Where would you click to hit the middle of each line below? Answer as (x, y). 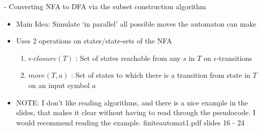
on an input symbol (59, 85)
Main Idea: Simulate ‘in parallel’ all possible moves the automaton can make (136, 23)
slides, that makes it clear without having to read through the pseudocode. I (136, 112)
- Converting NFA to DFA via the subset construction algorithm (105, 6)
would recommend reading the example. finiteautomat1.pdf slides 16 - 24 (130, 122)
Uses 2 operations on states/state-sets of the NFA (94, 41)
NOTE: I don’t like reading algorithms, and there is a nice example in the (132, 102)
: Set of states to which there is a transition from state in (161, 75)
